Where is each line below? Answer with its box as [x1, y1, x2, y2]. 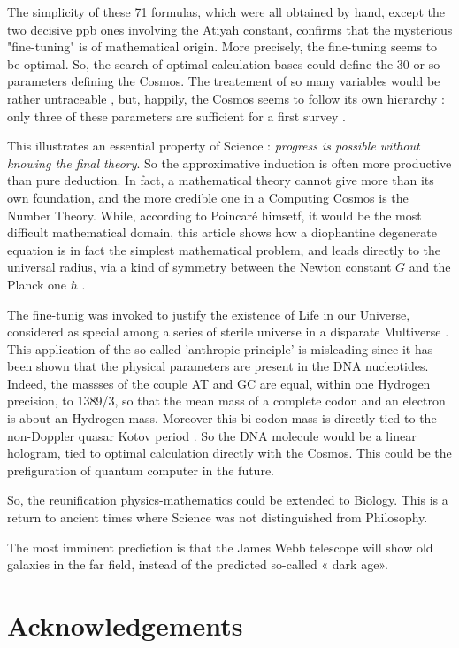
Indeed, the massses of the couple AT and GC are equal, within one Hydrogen [7, 374, 431, 392]
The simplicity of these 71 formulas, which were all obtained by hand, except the [7, 3, 445, 20]
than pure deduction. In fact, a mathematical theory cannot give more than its [7, 171, 434, 189]
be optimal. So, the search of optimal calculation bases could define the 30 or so [7, 54, 440, 73]
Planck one [7, 274, 67, 293]
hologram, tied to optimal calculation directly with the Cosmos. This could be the [7, 444, 452, 462]
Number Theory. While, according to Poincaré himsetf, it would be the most [7, 205, 422, 224]
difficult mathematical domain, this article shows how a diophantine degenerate [7, 223, 438, 242]
